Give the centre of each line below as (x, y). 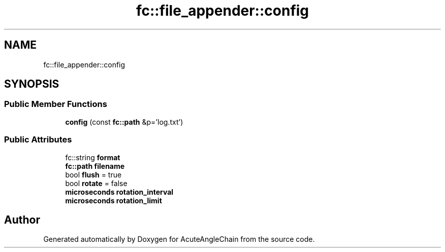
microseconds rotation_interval (119, 192)
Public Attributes (38, 140)
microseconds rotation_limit (114, 200)
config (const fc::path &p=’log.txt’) (124, 122)
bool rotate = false (96, 183)
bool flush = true (93, 174)
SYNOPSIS (32, 84)
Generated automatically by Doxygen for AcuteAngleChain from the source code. (179, 239)
